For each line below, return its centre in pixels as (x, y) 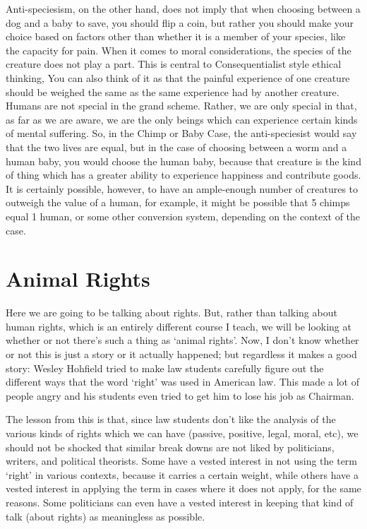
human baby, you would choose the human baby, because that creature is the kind (183, 161)
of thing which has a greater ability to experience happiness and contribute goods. (183, 175)
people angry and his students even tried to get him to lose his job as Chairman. (180, 395)
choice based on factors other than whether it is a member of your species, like (176, 36)
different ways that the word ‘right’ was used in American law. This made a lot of (182, 382)
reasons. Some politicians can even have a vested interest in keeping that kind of (180, 502)
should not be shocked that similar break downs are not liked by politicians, (170, 447)
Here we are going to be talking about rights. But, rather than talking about (172, 313)
